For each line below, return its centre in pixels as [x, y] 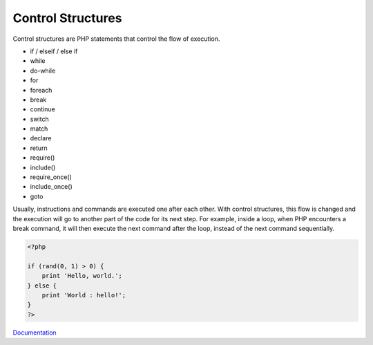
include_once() [51, 187]
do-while [43, 71]
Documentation [35, 333]
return [39, 148]
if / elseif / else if [54, 51]
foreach [41, 90]
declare [41, 138]
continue [42, 109]
